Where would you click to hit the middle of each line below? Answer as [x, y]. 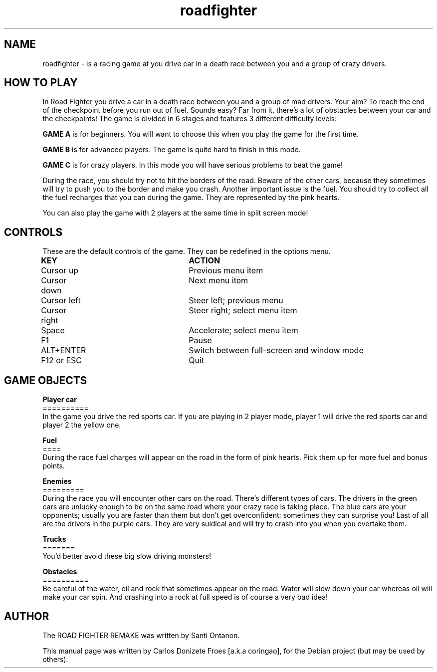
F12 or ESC [62, 360]
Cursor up [60, 271]
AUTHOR [27, 616]
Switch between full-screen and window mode [276, 350]
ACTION [205, 261]
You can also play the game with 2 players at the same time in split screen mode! [175, 213]
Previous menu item [226, 271]
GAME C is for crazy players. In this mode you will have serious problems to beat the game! [193, 165]
